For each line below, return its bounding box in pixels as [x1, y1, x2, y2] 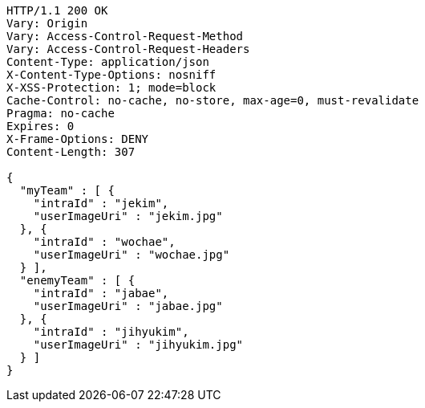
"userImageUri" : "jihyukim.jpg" [33, 338, 244, 351]
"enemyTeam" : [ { [19, 274, 136, 287]
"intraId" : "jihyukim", [33, 325, 189, 338]
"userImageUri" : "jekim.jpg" [33, 210, 223, 222]
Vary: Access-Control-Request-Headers [6, 43, 250, 55]
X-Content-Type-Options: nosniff [6, 68, 217, 81]
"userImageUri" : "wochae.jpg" [33, 248, 230, 261]
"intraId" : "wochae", [33, 235, 176, 248]
